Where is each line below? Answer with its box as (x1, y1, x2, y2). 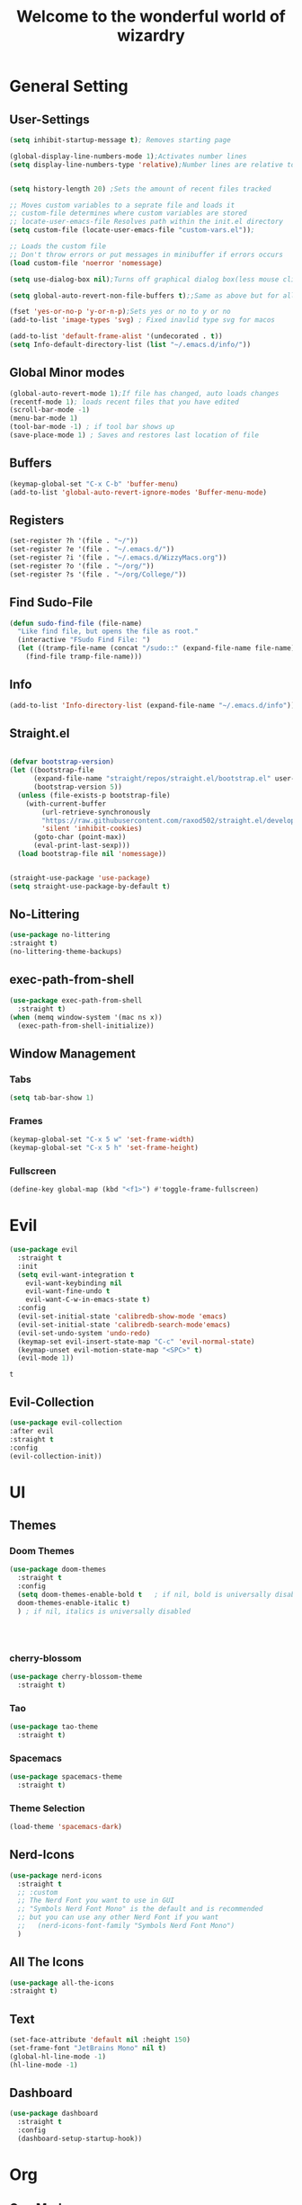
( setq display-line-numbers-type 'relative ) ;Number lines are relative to (9, 160, 296, 169)
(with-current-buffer (25, 799, 106, 808)
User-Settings (9, 112, 90, 127)
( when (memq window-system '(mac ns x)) (9, 1013, 164, 1022)
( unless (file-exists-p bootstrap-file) (17, 790, 171, 799)
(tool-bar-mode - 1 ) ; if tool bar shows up (9, 423, 175, 432)
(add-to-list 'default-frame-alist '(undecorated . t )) (9, 332, 223, 341)
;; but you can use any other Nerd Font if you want (17, 1913, 219, 1922)
